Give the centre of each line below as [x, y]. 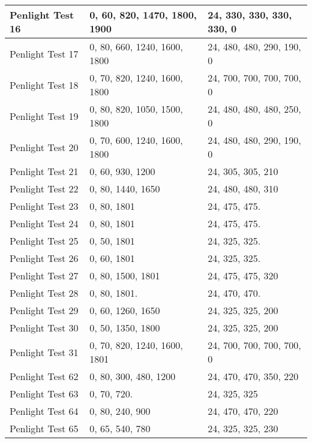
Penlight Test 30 [44, 328]
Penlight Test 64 [44, 411]
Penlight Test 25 [44, 241]
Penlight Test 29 [44, 310]
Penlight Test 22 [44, 189]
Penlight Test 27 [44, 275]
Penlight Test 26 [44, 258]
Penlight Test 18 [44, 85]
